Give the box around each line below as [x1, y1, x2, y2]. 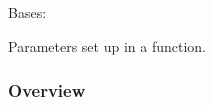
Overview [8, 78, 86, 103]
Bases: [8, 2, 47, 22]
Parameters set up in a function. [8, 35, 206, 56]
